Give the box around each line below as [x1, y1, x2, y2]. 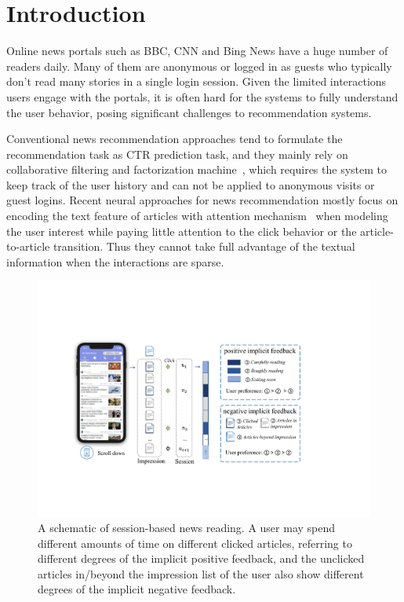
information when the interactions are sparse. [6, 253, 224, 270]
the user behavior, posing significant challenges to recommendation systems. [6, 104, 372, 120]
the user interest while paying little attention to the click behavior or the [6, 222, 357, 239]
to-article [6, 238, 50, 255]
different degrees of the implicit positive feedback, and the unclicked [38, 550, 365, 567]
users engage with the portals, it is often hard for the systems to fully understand [6, 88, 399, 105]
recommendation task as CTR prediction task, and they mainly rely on [6, 145, 348, 162]
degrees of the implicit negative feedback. [38, 581, 236, 597]
